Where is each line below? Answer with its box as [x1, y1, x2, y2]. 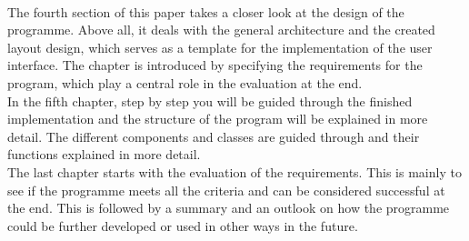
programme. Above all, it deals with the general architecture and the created [7, 20, 435, 39]
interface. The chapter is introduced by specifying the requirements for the [7, 55, 423, 75]
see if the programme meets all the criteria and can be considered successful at [7, 180, 445, 199]
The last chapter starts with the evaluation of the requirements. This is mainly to [7, 162, 462, 181]
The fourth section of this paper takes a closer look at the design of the [7, 2, 404, 21]
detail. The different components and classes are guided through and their [7, 126, 420, 146]
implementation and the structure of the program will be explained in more [7, 109, 428, 128]
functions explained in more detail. [7, 145, 201, 164]
